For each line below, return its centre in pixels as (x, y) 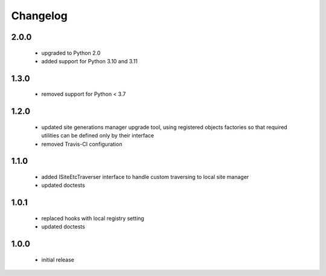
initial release (58, 260)
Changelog (39, 16)
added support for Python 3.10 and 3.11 (90, 61)
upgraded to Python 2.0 (71, 53)
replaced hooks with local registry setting (93, 218)
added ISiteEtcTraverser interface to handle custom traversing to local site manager (145, 177)
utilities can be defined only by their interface (98, 136)
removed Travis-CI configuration (82, 144)
